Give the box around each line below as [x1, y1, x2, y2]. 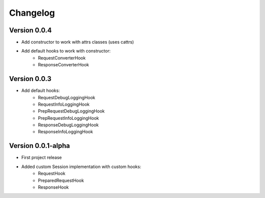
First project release [21, 155, 62, 161]
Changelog [9, 7, 55, 18]
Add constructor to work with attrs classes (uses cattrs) [21, 39, 134, 45]
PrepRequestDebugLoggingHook [38, 108, 105, 114]
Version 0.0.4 [9, 26, 52, 34]
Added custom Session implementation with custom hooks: [21, 164, 142, 170]
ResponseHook [38, 184, 69, 190]
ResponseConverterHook [38, 62, 89, 68]
